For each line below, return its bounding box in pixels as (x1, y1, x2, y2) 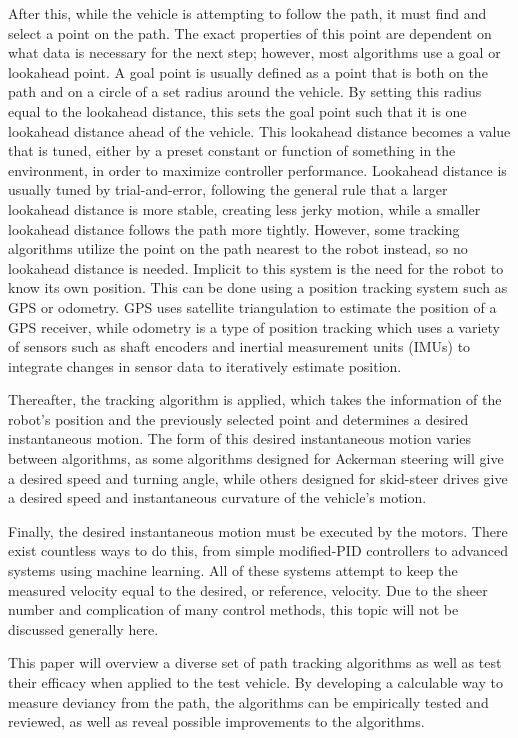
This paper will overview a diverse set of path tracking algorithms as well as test (8, 652, 502, 673)
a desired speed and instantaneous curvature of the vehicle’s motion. (8, 487, 427, 508)
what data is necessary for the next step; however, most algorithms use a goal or (8, 42, 501, 63)
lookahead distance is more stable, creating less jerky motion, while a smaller (8, 198, 481, 219)
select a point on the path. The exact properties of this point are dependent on (8, 22, 492, 43)
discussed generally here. (8, 618, 159, 639)
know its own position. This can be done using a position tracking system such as (8, 277, 508, 298)
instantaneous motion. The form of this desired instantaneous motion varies (8, 428, 472, 449)
